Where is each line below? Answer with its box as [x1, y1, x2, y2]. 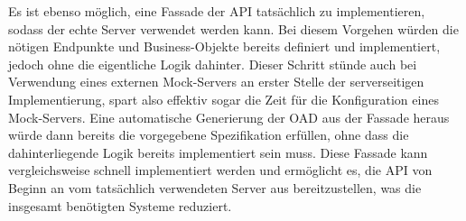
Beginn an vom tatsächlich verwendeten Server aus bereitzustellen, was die [8, 178, 422, 197]
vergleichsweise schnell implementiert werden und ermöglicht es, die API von [8, 161, 433, 180]
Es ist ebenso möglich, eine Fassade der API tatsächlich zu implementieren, [8, 2, 425, 20]
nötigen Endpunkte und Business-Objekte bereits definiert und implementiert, [8, 37, 441, 56]
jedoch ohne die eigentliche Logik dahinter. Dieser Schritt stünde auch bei [8, 54, 417, 73]
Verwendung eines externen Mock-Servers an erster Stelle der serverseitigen [8, 72, 424, 91]
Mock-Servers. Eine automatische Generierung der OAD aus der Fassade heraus [8, 107, 450, 126]
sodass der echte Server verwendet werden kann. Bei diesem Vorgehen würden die [8, 19, 459, 38]
